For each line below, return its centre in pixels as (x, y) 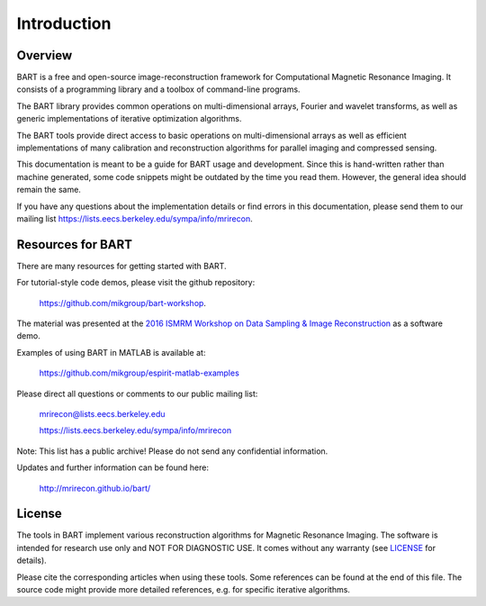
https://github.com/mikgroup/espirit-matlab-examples (139, 373)
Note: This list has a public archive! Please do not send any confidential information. (172, 451)
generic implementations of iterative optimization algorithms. (129, 119)
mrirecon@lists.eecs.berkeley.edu (102, 414)
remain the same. (49, 190)
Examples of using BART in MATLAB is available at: (111, 352)
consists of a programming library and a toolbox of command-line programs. (158, 89)
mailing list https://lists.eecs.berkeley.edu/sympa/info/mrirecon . (135, 218)
